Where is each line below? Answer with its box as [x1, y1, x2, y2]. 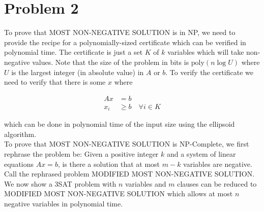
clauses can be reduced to [177, 178, 257, 189]
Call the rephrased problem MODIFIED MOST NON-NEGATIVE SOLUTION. [4, 168, 255, 179]
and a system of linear [166, 148, 236, 159]
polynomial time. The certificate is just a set [4, 47, 143, 57]
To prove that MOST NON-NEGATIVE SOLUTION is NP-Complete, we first [4, 138, 249, 149]
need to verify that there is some [4, 77, 106, 87]
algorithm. [4, 128, 37, 139]
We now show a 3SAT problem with [4, 178, 116, 189]
